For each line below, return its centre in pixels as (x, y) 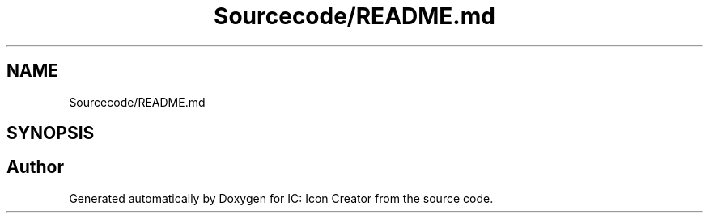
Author (35, 167)
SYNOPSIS (51, 133)
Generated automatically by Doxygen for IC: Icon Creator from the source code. (281, 198)
